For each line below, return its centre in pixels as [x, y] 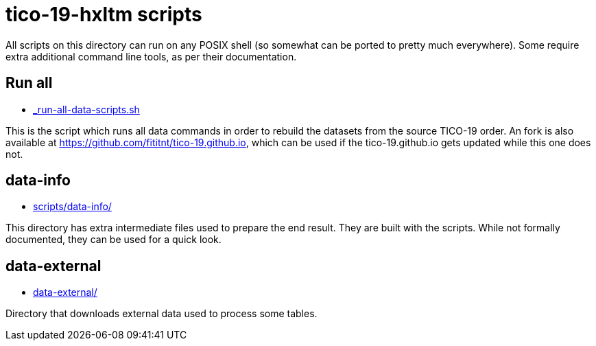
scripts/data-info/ [72, 207]
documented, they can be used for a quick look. [114, 240]
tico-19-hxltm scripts [104, 14]
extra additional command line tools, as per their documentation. [151, 56]
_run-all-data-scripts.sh [86, 109]
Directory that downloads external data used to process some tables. [162, 314]
